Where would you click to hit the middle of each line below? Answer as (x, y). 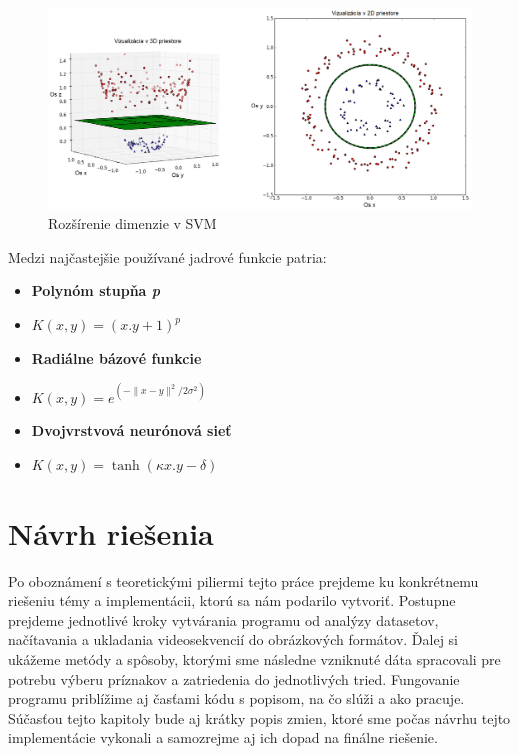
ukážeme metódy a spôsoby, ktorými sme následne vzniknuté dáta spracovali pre (254, 658)
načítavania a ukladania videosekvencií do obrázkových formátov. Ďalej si (233, 639)
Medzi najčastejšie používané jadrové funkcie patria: (167, 256)
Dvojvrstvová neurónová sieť (131, 430)
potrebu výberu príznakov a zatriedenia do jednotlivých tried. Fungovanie (234, 678)
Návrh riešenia (111, 532)
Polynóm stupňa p (96, 290)
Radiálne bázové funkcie (116, 357)
